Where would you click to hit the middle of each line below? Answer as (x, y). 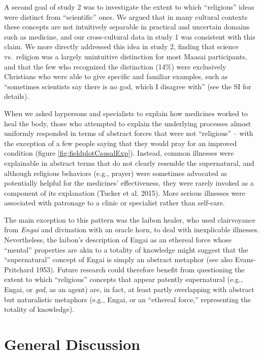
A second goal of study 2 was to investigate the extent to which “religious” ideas (129, 7)
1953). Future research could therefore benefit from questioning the (140, 269)
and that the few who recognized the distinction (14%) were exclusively (115, 66)
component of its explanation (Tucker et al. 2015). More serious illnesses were (125, 192)
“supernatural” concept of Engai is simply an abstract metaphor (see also (118, 259)
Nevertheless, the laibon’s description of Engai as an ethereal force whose (118, 240)
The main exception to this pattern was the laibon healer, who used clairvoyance (130, 219)
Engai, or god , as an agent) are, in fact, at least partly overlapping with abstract (129, 289)
